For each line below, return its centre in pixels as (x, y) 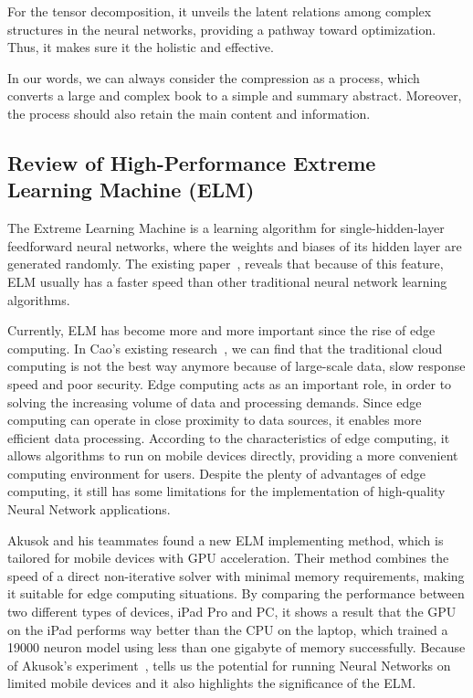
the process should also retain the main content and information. (189, 113)
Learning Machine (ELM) (131, 190)
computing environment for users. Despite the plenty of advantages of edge (216, 473)
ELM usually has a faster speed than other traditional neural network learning (227, 281)
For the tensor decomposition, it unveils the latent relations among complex (220, 11)
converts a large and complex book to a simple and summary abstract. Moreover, (235, 95)
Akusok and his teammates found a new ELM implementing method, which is (226, 539)
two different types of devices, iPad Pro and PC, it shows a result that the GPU (232, 612)
